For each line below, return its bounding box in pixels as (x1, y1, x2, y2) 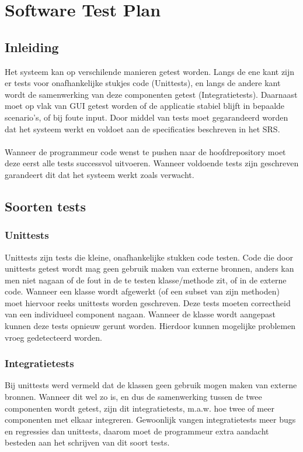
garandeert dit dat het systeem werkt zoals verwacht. (5, 168, 194, 180)
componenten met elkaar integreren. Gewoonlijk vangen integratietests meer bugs (5, 413, 296, 426)
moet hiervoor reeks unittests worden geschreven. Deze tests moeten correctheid (5, 296, 291, 309)
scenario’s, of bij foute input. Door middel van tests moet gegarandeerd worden (5, 111, 288, 123)
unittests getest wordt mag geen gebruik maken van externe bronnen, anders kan (5, 262, 294, 275)
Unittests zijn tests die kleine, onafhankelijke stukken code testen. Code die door (5, 251, 293, 263)
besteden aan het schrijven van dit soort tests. (5, 436, 170, 448)
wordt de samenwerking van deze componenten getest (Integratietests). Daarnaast (5, 88, 298, 100)
